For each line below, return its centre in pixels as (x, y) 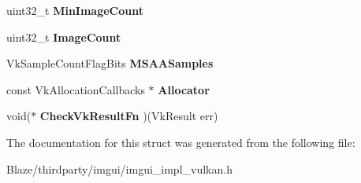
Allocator (184, 89)
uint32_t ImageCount (64, 37)
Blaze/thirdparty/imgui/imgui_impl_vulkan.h (119, 168)
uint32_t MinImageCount (75, 10)
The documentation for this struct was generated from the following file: (181, 142)
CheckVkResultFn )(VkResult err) (129, 116)
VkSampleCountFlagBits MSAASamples (110, 63)
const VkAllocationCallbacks (76, 89)
